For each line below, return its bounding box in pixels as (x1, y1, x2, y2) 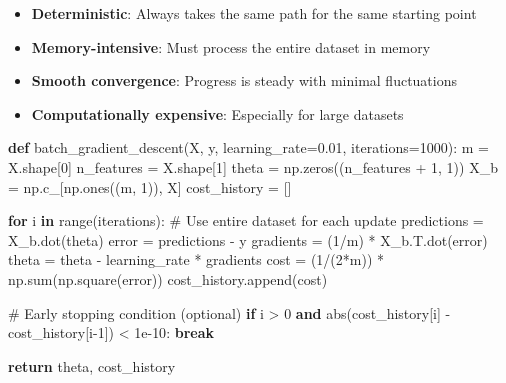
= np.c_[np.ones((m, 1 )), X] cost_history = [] (8, 176, 292, 197)
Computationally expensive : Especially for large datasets (31, 103, 404, 124)
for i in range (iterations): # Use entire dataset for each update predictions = (8, 210, 484, 231)
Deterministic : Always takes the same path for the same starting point (31, 3, 477, 23)
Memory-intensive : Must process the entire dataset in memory (31, 36, 431, 57)
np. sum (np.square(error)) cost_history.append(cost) (8, 268, 328, 289)
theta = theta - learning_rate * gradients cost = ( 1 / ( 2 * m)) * (8, 249, 384, 270)
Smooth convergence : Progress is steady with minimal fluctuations (31, 70, 458, 91)
